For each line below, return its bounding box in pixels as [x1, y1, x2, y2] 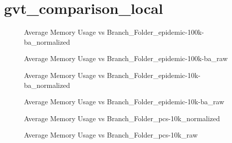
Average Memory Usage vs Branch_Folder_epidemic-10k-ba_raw [24, 96, 225, 107]
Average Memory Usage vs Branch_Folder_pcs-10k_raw [24, 130, 198, 140]
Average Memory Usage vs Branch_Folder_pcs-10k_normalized [24, 113, 220, 123]
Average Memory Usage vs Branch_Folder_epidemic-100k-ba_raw [24, 53, 228, 64]
